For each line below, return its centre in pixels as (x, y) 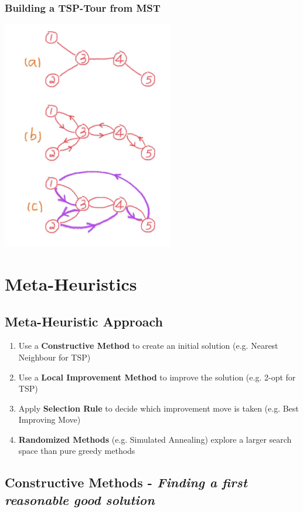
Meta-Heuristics (71, 283)
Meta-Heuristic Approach (84, 321)
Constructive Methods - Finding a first (126, 482)
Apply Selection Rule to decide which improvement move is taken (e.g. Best (159, 408)
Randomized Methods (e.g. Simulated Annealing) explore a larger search (155, 439)
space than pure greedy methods (77, 451)
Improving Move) (50, 420)
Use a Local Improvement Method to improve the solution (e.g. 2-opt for (157, 377)
